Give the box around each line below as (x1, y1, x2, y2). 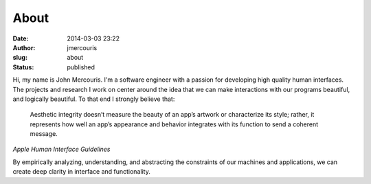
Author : (12, 43, 36, 51)
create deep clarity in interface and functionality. (12, 168, 150, 176)
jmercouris (67, 43, 98, 51)
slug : (12, 54, 27, 62)
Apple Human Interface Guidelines (12, 145, 111, 154)
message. (30, 130, 58, 138)
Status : (12, 62, 34, 71)
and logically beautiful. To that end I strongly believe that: (12, 95, 175, 103)
